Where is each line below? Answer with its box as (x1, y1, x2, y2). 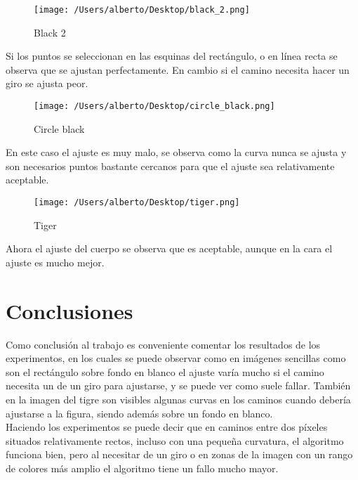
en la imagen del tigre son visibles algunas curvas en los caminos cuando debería (6, 392, 351, 406)
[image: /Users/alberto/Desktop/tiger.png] (34, 197, 240, 208)
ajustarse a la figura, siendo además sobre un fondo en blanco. (6, 406, 273, 420)
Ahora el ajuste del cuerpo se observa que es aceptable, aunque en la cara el (6, 241, 333, 256)
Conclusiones (6, 296, 133, 325)
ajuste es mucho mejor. (6, 254, 105, 269)
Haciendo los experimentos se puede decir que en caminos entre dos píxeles (6, 420, 328, 434)
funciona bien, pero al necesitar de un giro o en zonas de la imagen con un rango (6, 447, 353, 462)
